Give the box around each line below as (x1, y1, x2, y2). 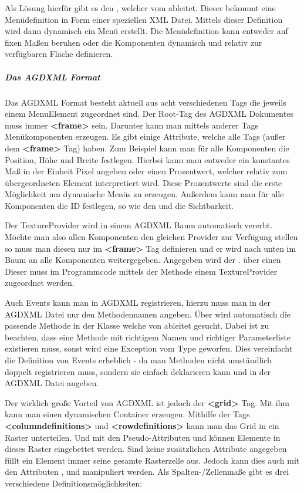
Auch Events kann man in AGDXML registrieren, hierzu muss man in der (5, 296, 271, 309)
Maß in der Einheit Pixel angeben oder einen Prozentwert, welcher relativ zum (5, 165, 288, 177)
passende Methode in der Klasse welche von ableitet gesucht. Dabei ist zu (5, 319, 269, 332)
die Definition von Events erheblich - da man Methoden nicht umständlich (5, 354, 272, 366)
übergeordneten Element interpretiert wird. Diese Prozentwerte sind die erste (5, 176, 282, 188)
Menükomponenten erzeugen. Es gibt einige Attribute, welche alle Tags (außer (5, 130, 286, 143)
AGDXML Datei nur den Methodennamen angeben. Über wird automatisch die (5, 308, 291, 320)
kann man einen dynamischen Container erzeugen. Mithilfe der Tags (5, 408, 250, 420)
